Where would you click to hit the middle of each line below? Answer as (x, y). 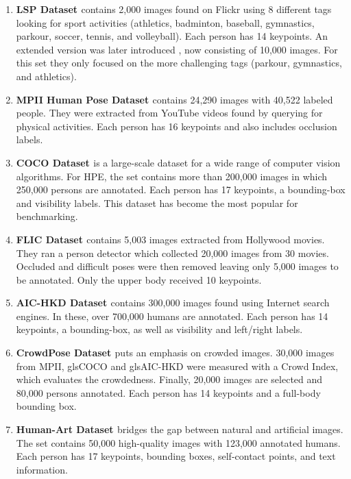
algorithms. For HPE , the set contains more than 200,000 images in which (172, 176)
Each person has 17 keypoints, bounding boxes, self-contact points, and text (176, 456)
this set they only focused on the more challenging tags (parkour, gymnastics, (179, 63)
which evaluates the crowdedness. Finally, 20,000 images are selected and (169, 379)
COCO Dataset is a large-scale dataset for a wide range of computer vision (178, 162)
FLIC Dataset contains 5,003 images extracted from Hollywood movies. (170, 239)
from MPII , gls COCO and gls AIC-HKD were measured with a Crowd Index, (177, 366)
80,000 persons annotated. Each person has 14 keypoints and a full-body (168, 392)
